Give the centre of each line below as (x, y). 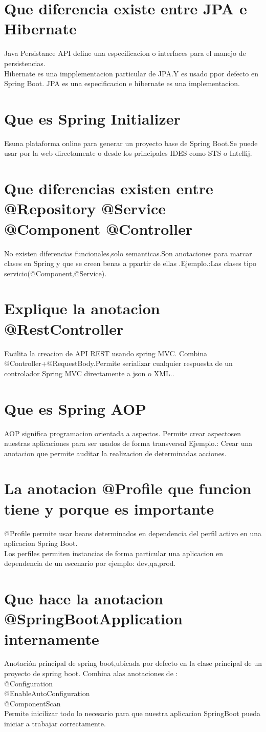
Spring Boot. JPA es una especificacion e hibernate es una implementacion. (122, 83)
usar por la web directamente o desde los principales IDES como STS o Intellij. (128, 153)
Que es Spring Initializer (92, 118)
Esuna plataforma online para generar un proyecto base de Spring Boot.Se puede (131, 143)
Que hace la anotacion (84, 598)
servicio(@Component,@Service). (56, 273)
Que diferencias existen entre (109, 188)
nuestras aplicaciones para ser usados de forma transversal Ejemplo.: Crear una (128, 443)
